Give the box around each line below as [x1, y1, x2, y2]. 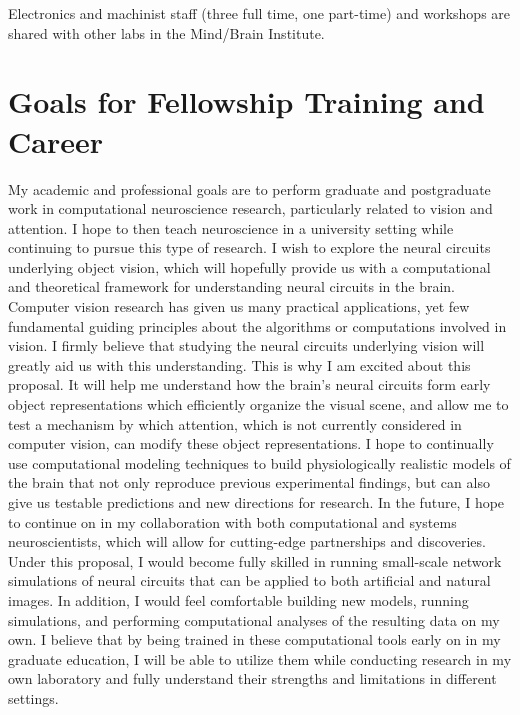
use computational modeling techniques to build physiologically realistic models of [8, 452, 511, 473]
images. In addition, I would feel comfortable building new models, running [8, 589, 469, 610]
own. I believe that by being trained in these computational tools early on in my [8, 629, 501, 650]
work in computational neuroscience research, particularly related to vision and [8, 198, 493, 219]
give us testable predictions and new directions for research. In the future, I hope [8, 492, 505, 512]
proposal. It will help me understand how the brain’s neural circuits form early [8, 374, 491, 395]
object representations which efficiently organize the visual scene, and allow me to [8, 394, 509, 415]
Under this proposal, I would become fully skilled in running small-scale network [8, 550, 502, 571]
